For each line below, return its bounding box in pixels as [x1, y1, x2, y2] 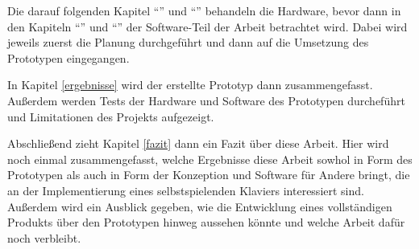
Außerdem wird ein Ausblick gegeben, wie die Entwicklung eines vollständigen [7, 198, 392, 214]
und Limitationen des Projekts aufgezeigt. [7, 108, 214, 124]
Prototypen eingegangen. [7, 49, 130, 66]
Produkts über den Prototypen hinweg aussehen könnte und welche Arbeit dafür [7, 214, 405, 231]
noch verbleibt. [7, 229, 81, 246]
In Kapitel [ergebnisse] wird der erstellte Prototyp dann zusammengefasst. [7, 76, 373, 93]
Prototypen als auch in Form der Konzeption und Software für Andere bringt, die [7, 166, 410, 183]
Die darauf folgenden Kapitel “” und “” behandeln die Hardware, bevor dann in [7, 2, 401, 18]
